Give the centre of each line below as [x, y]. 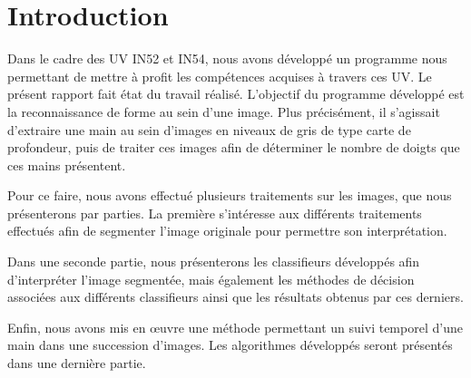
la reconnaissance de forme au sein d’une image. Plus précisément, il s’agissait [224, 111]
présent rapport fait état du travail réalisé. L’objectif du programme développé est [236, 94]
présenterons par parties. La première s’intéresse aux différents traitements [215, 213]
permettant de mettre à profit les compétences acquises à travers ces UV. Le [220, 76]
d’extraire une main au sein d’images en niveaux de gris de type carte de [209, 129]
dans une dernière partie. [77, 363]
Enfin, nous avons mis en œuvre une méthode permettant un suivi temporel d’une [235, 327]
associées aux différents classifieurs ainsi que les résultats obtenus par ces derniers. [235, 297]
